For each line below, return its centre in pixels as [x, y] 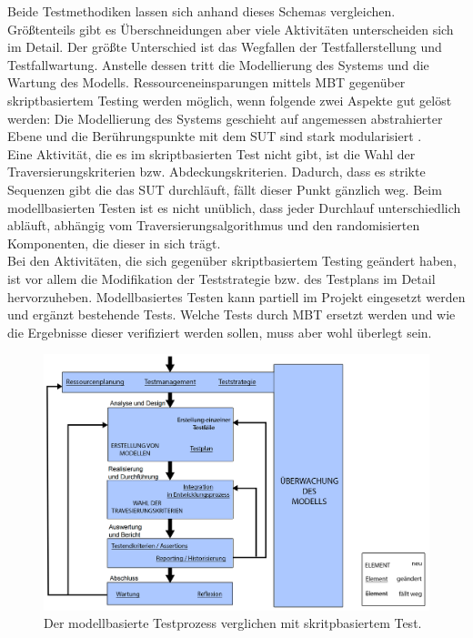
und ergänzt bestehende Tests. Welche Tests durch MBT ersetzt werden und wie [231, 314]
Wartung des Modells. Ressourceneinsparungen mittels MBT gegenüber [206, 82]
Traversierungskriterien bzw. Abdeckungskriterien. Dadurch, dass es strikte [216, 172]
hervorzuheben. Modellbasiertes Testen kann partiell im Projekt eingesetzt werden [236, 296]
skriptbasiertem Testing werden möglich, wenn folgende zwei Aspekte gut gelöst [230, 100]
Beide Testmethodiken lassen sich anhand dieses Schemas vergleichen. [201, 11]
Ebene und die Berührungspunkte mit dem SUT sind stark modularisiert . [215, 136]
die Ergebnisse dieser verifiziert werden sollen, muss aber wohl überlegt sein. [220, 332]
